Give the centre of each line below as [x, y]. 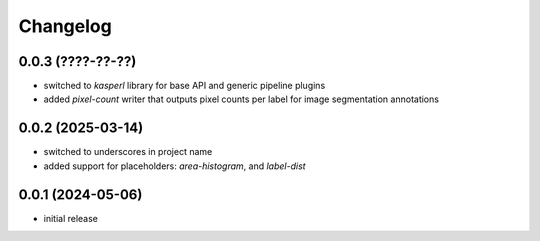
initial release [71, 218]
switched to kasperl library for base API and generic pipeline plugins [184, 86]
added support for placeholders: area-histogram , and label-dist [174, 166]
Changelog [65, 26]
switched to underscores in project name [128, 152]
